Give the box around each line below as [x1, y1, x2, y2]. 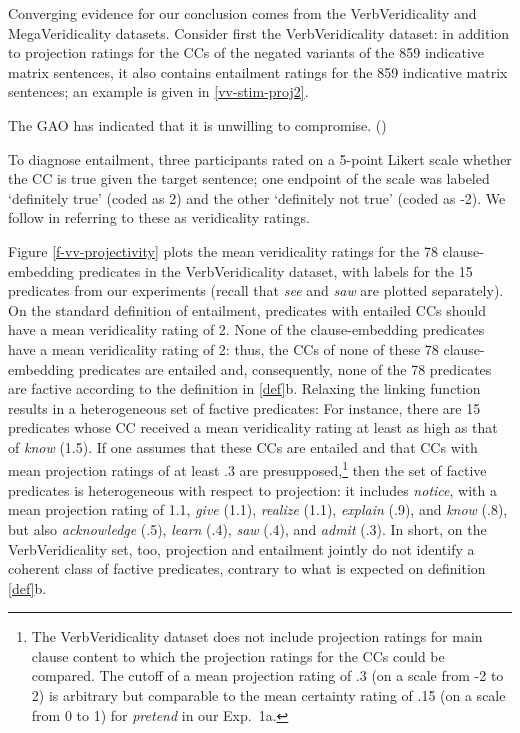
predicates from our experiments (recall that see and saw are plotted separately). [8, 280, 504, 301]
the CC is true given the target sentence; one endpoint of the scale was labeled [8, 168, 490, 189]
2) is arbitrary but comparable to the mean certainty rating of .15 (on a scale [31, 685, 506, 706]
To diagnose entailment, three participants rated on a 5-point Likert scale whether [8, 148, 512, 169]
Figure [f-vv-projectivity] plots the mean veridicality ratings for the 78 [8, 240, 438, 261]
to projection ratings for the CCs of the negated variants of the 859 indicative [8, 42, 484, 63]
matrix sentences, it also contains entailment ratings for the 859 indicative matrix [8, 61, 508, 82]
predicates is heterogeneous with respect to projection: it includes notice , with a [8, 479, 497, 500]
